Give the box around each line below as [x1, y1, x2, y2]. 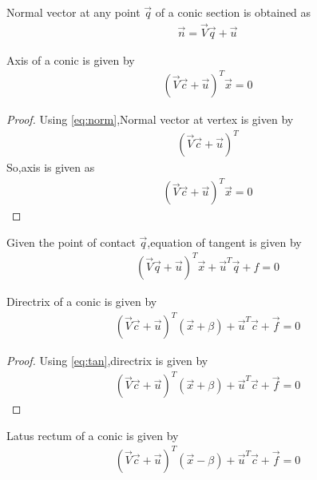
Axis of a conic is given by [6, 51, 135, 68]
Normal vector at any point [6, 4, 141, 20]
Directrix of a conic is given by [6, 292, 157, 309]
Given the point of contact [6, 233, 136, 250]
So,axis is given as [6, 159, 95, 176]
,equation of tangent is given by [147, 233, 302, 250]
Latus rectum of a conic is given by [6, 426, 179, 443]
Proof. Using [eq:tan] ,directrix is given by [6, 352, 208, 369]
